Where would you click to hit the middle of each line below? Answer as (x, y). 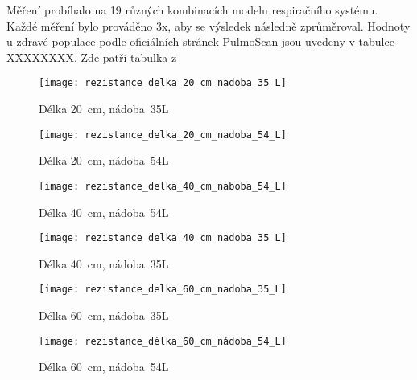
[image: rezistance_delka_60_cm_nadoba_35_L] (163, 290)
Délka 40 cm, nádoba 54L (104, 212)
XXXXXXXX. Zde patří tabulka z (92, 57)
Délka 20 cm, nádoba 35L (104, 109)
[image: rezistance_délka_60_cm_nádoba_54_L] (163, 341)
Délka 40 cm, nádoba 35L (104, 263)
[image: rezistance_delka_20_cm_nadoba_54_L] (163, 135)
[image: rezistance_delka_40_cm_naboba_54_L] (163, 186)
